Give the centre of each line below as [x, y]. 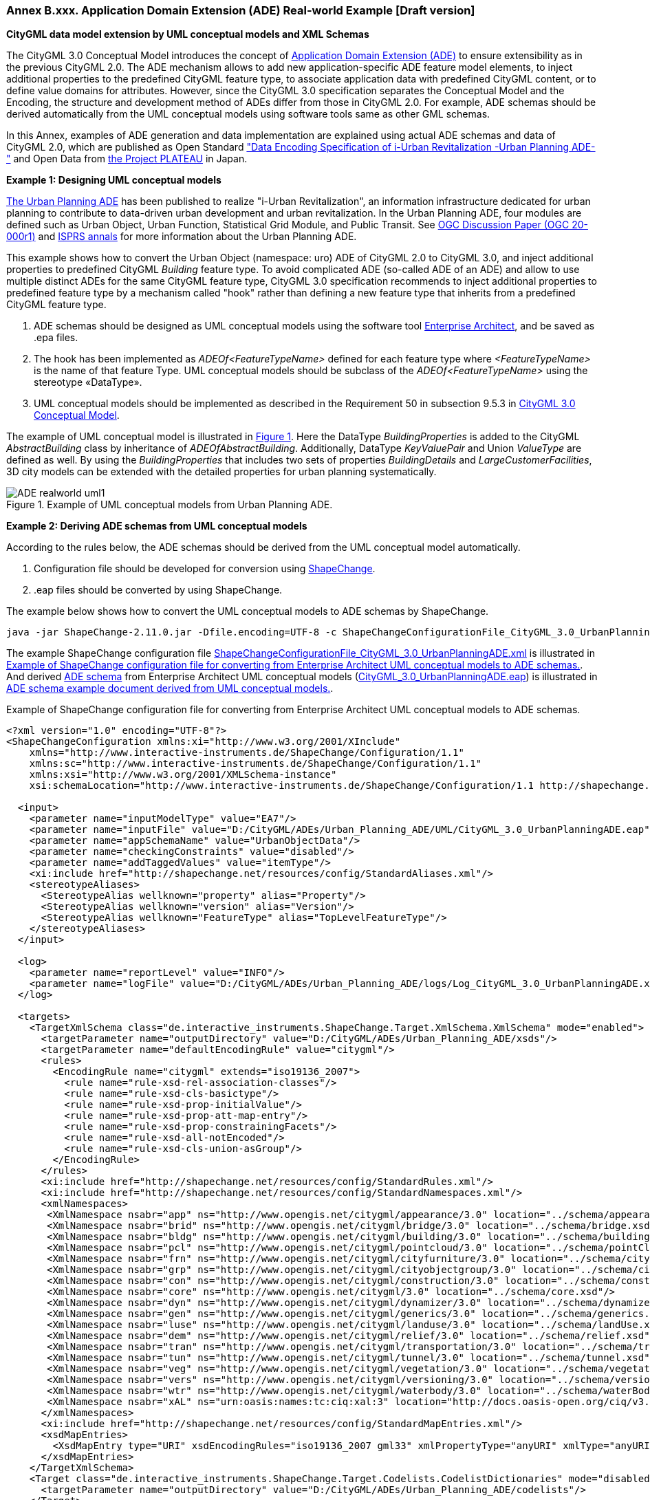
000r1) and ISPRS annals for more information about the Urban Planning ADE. [182, 237]
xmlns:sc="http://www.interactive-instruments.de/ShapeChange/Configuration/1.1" [256, 764]
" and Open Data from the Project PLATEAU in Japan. [127, 159]
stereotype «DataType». [88, 382]
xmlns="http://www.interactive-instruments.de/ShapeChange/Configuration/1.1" [247, 753]
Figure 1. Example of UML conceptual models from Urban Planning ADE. [170, 505]
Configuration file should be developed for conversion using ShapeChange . [205, 569]
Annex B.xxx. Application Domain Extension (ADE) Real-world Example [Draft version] [241, 10]
